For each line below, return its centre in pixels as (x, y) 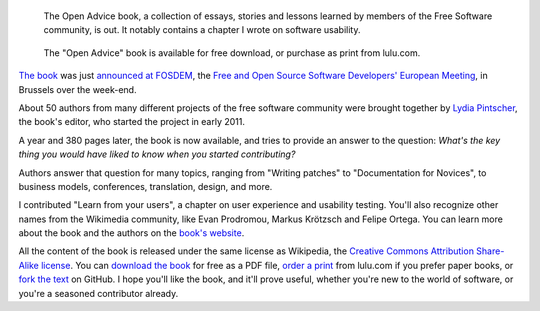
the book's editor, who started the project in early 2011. (131, 122)
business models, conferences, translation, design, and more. (145, 186)
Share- (490, 251)
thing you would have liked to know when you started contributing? (157, 154)
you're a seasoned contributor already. (98, 293)
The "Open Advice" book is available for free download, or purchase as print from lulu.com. (232, 52)
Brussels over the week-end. (77, 89)
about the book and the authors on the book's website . (131, 233)
